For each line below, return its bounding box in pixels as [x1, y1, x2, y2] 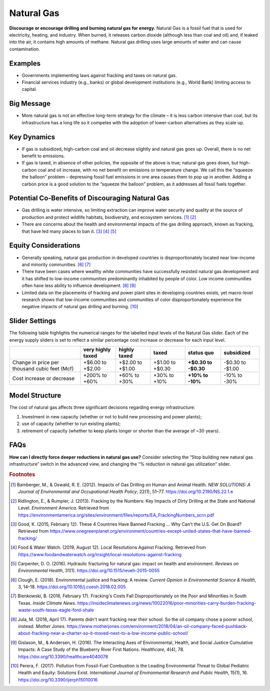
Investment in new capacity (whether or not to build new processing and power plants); [21, 413, 202, 419]
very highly [83, 346, 111, 353]
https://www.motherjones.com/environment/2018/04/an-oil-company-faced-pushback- [66, 623, 248, 629]
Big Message [9, 99, 51, 108]
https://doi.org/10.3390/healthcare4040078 [18, 653, 108, 659]
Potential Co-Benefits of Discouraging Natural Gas [9, 194, 169, 202]
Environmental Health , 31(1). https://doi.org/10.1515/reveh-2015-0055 [18, 568, 160, 574]
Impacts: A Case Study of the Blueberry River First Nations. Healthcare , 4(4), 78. [18, 646, 184, 652]
